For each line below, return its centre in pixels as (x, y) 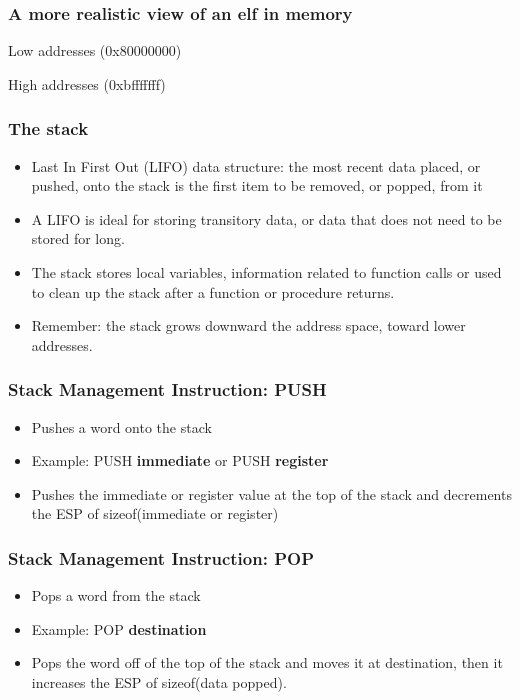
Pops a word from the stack (116, 595)
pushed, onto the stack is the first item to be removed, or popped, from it (257, 185)
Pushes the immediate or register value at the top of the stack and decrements (271, 493)
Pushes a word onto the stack (121, 426)
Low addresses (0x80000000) (95, 50)
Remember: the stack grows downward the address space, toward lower (248, 325)
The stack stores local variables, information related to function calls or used (266, 272)
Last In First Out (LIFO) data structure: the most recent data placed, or (256, 165)
